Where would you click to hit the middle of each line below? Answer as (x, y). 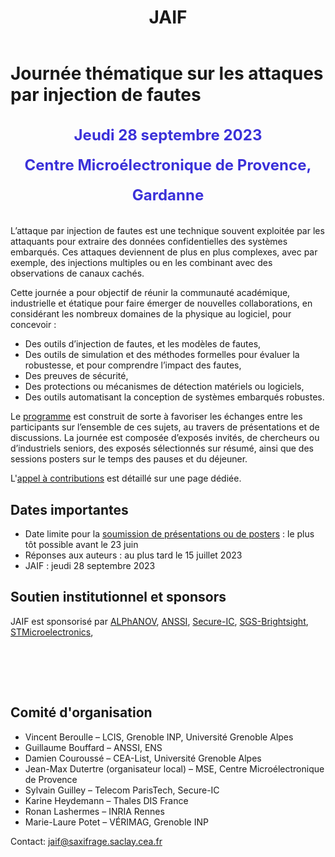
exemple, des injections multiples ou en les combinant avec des (141, 263)
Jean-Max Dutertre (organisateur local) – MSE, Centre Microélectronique (174, 768)
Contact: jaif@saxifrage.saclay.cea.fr (86, 841)
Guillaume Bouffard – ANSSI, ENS (93, 747)
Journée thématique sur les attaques (167, 73)
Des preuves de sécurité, (76, 376)
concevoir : (33, 325)
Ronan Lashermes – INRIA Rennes (94, 811)
